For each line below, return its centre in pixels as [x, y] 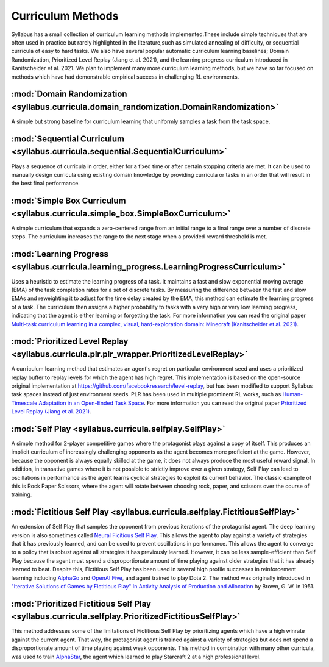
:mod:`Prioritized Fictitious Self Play [81, 604]
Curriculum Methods [65, 16]
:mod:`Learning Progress [60, 254]
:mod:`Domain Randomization [69, 94]
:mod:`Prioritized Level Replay [70, 341]
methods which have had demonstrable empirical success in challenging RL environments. [125, 77]
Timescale [24, 403]
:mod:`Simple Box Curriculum [69, 201]
